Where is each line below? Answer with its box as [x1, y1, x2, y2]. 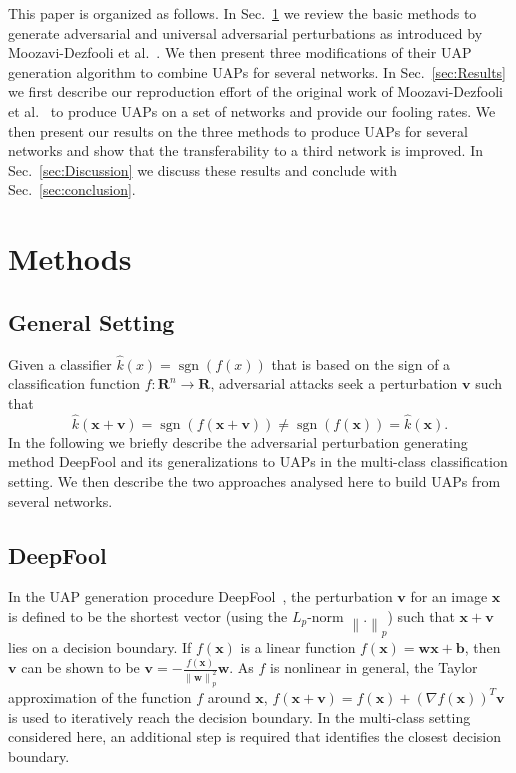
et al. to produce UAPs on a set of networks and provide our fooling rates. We [8, 100, 496, 121]
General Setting [8, 306, 175, 337]
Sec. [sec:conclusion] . [8, 179, 136, 200]
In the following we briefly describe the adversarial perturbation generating [8, 431, 468, 452]
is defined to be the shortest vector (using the [8, 605, 288, 626]
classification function [8, 373, 141, 394]
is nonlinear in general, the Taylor [270, 657, 478, 678]
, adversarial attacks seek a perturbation [210, 373, 458, 394]
